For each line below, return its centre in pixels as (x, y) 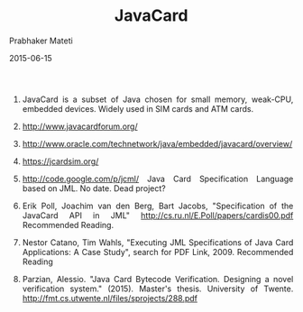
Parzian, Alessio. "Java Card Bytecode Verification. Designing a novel (158, 279)
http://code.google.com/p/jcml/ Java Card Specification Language (158, 179)
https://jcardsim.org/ (60, 161)
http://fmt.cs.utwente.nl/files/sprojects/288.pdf (110, 298)
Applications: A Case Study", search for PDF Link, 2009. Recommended (158, 252)
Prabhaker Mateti (41, 41)
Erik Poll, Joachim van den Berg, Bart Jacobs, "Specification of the (158, 206)
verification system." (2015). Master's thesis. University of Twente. (158, 289)
